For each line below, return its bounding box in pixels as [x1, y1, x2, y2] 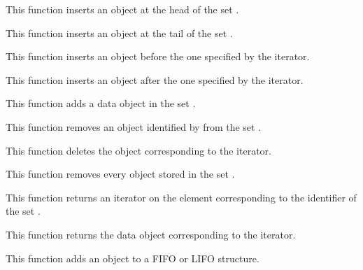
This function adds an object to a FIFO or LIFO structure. [6, 250, 259, 265]
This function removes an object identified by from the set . [6, 119, 262, 134]
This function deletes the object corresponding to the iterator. [6, 143, 271, 157]
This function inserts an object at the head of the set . [6, 2, 239, 16]
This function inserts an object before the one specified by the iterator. [6, 49, 310, 64]
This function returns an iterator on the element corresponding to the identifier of [6, 190, 357, 204]
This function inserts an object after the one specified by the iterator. [6, 72, 304, 87]
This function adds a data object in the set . [6, 96, 196, 111]
